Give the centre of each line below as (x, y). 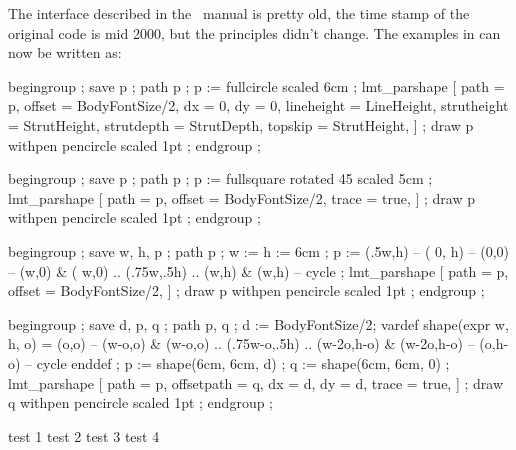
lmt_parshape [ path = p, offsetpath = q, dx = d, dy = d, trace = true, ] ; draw (255, 382)
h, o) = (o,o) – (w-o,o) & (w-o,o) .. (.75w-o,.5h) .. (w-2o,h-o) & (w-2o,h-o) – (241, 343)
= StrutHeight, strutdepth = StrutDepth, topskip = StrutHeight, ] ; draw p (241, 124)
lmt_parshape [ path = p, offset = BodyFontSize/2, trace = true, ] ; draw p (241, 197)
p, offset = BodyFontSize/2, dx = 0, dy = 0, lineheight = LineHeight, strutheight (258, 105)
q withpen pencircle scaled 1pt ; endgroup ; (141, 402)
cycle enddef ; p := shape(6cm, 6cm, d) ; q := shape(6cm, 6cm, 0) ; (243, 362)
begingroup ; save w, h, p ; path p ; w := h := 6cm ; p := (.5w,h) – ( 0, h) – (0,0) (259, 250)
